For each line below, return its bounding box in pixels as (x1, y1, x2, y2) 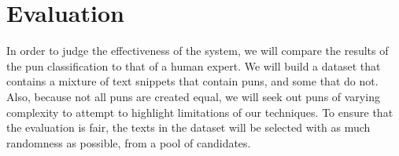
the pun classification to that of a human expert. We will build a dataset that (6, 57, 381, 74)
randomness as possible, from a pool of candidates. (6, 134, 251, 151)
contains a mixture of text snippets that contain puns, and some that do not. (6, 73, 379, 89)
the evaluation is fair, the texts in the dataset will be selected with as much (6, 119, 371, 136)
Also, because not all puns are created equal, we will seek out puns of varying (6, 88, 380, 104)
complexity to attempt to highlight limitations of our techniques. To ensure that (6, 103, 393, 120)
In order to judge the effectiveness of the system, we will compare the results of (6, 42, 389, 59)
